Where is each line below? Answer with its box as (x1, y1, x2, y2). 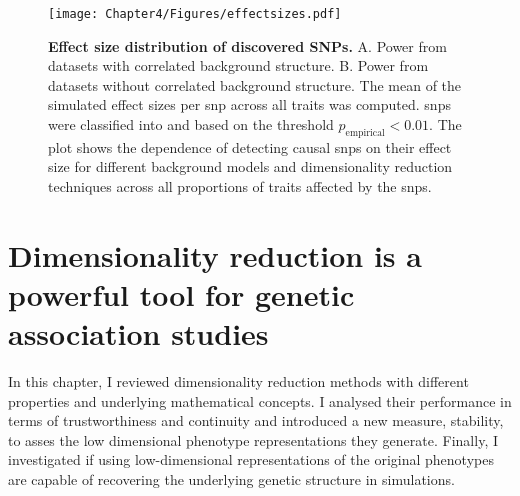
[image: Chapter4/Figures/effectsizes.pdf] (48, 7, 342, 21)
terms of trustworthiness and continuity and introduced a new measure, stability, (8, 410, 504, 431)
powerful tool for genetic (8, 273, 355, 314)
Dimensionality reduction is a (8, 234, 422, 275)
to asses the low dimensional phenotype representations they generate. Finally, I (8, 429, 498, 450)
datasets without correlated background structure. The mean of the (48, 74, 462, 95)
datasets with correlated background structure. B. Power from (48, 55, 429, 76)
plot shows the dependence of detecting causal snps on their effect (48, 136, 452, 157)
